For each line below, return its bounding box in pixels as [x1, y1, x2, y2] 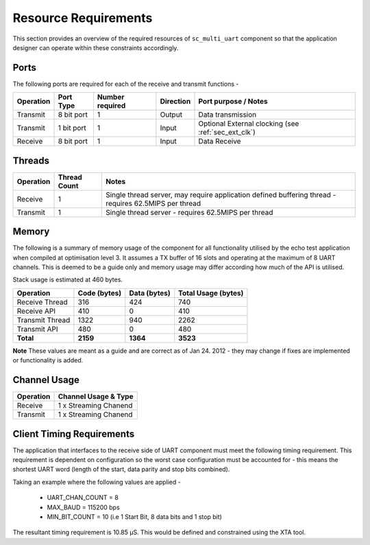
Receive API [16, 306, 56, 316]
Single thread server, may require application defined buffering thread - [105, 189, 336, 199]
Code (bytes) [77, 288, 122, 298]
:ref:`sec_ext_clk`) [198, 128, 256, 137]
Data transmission [198, 110, 257, 119]
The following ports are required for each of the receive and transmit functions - [12, 80, 239, 88]
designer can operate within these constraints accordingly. [12, 43, 179, 51]
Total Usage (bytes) [178, 288, 244, 298]
